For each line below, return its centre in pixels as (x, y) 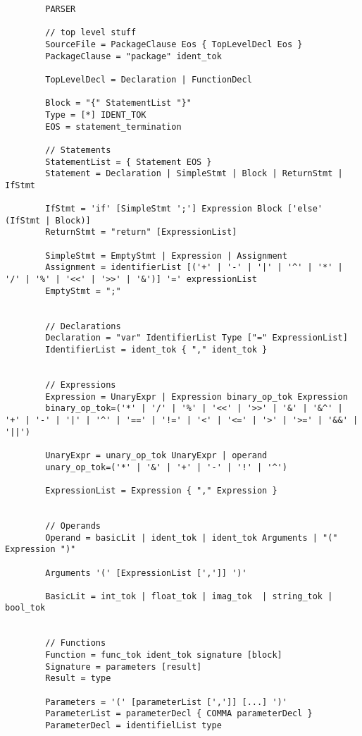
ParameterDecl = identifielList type (133, 726)
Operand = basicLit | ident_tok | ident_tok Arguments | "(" (192, 538)
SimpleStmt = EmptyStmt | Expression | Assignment (166, 256)
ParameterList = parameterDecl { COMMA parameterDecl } (179, 714)
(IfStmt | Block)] (48, 220)
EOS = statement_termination (113, 127)
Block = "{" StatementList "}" (118, 103)
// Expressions (81, 385)
